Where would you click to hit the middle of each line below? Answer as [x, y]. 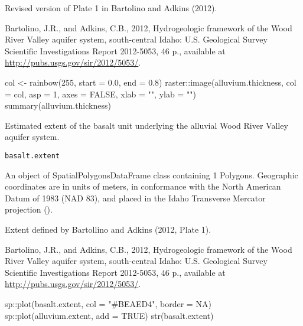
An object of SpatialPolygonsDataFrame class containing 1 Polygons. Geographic [151, 175]
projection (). [29, 209]
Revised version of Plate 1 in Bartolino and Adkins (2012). [111, 8]
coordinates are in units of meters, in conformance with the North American [143, 186]
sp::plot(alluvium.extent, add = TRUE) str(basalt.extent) [109, 315]
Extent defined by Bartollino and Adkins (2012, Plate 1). [108, 229]
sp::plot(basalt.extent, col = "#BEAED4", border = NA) [108, 303]
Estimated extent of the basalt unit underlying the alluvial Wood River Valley [146, 125]
